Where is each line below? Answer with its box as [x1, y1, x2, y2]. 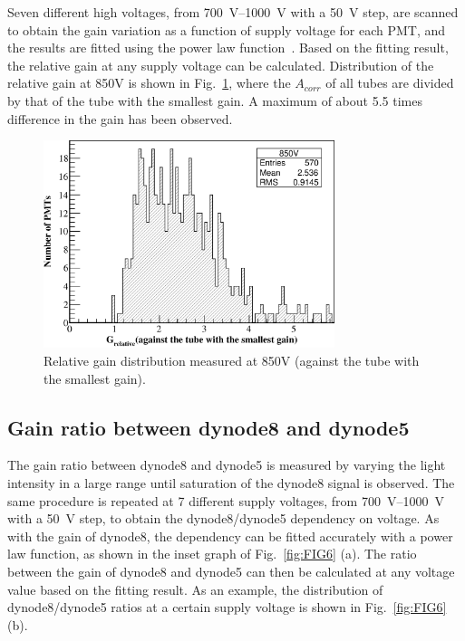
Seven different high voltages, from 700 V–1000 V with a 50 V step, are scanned [7, 3, 459, 21]
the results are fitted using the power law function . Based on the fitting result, [7, 38, 449, 57]
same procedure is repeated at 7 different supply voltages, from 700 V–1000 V [7, 491, 444, 510]
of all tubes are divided [325, 73, 454, 92]
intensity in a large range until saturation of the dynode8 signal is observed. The [7, 474, 455, 493]
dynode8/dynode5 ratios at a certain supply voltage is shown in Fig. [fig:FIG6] [7, 598, 447, 617]
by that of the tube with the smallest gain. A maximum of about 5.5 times [7, 91, 422, 110]
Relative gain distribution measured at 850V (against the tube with [44, 351, 420, 370]
